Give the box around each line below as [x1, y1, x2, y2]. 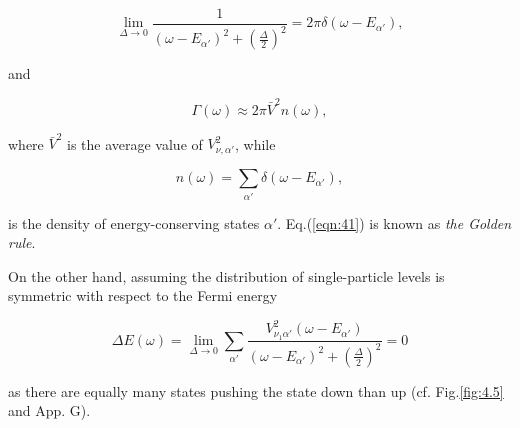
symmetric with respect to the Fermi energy [8, 285, 278, 306]
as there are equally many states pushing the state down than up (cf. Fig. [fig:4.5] [8, 380, 504, 401]
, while [235, 133, 276, 154]
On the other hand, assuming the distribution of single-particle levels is [8, 265, 445, 286]
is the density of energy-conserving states [8, 212, 260, 233]
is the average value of [67, 133, 203, 154]
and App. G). [8, 400, 91, 421]
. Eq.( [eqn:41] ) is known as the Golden [277, 212, 512, 233]
